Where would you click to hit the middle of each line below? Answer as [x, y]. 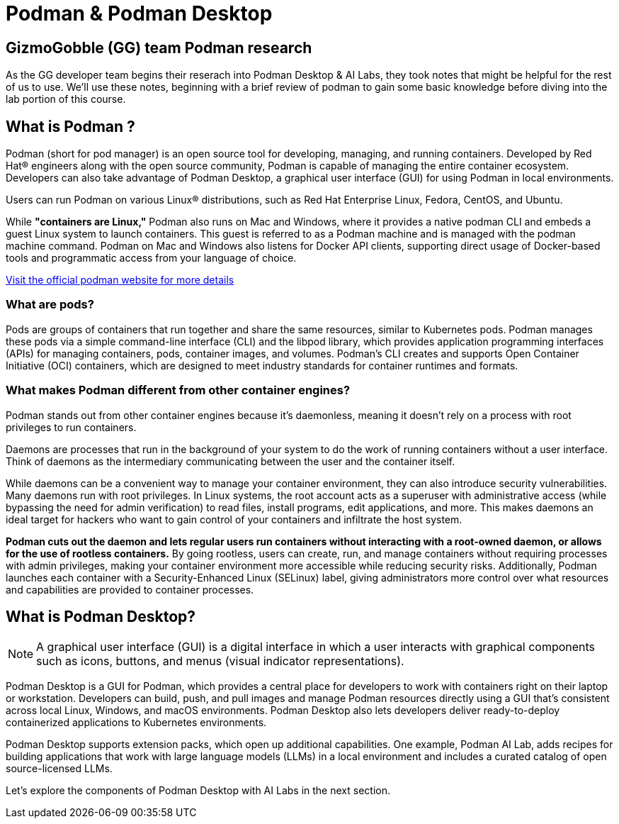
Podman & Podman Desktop [139, 13]
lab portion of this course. [66, 99]
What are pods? [50, 305]
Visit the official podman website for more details [120, 280]
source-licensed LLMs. [59, 769]
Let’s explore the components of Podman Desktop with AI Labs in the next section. [198, 791]
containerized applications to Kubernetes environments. [136, 723]
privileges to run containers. [71, 427]
